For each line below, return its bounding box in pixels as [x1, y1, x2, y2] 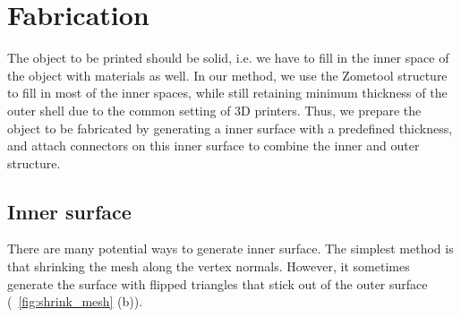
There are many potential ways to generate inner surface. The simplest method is [7, 239, 454, 258]
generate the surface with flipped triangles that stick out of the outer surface [7, 274, 428, 293]
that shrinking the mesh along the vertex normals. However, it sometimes [7, 257, 410, 276]
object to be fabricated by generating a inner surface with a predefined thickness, [7, 118, 453, 137]
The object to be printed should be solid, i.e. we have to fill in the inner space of [7, 48, 449, 67]
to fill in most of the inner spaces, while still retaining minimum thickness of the [7, 83, 448, 102]
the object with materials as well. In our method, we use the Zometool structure [7, 65, 448, 84]
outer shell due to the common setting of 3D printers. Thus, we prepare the [7, 100, 422, 119]
